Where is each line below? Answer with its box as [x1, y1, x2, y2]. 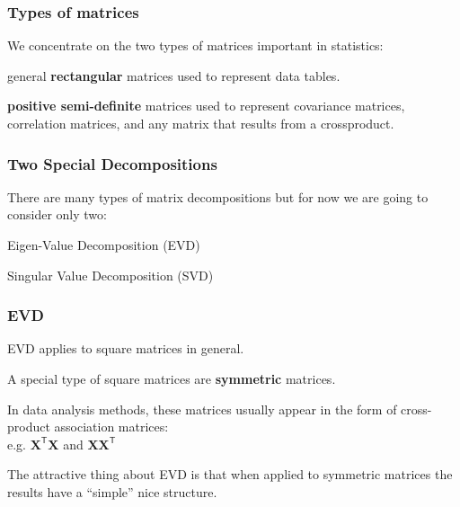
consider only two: [7, 205, 107, 224]
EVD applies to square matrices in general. [7, 339, 244, 358]
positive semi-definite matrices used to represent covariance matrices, [7, 96, 405, 115]
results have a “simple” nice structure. [7, 482, 217, 501]
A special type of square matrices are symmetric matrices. [7, 369, 336, 387]
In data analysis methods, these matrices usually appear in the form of [7, 399, 397, 418]
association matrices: [54, 417, 169, 436]
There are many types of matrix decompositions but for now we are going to [7, 187, 429, 206]
